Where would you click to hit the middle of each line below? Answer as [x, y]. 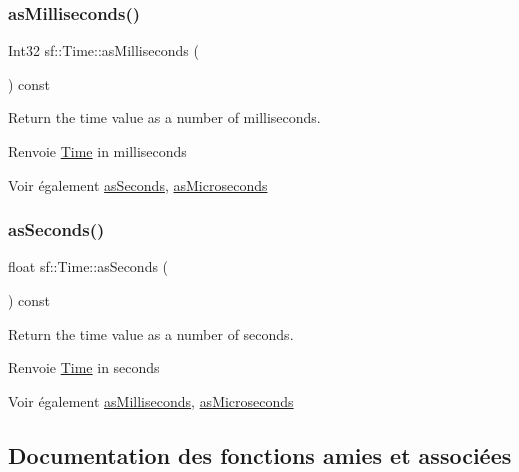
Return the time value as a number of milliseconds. [164, 117]
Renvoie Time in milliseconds [97, 151]
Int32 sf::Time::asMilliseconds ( [103, 50]
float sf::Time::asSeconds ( [88, 266]
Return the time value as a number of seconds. [151, 333]
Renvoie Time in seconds [84, 367]
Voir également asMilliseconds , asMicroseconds [151, 400]
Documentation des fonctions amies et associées [260, 454]
